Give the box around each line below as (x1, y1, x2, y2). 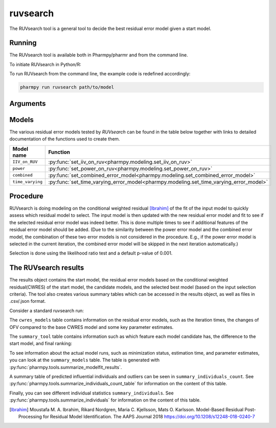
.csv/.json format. (9, 298, 46, 304)
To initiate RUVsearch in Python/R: (9, 61, 81, 67)
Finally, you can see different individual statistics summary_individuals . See (9, 390, 174, 396)
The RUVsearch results (9, 264, 84, 272)
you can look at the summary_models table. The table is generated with (9, 357, 160, 363)
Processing (18, 413, 42, 419)
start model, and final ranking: (9, 340, 72, 347)
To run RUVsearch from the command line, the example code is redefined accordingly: (9, 71, 191, 77)
